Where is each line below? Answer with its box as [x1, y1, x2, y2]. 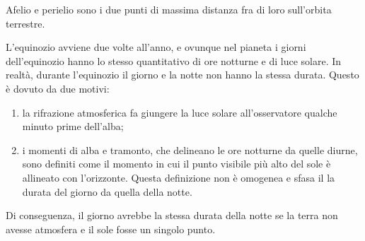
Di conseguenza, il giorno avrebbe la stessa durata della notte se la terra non [6, 208, 338, 223]
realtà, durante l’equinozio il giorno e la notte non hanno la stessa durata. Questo [6, 67, 359, 82]
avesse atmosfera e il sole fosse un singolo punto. [6, 221, 216, 236]
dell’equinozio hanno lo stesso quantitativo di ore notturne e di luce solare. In [6, 53, 342, 68]
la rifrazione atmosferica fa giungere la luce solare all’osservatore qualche [22, 105, 337, 119]
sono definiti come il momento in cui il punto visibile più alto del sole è [22, 156, 331, 171]
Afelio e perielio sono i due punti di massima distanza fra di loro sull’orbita [6, 2, 332, 16]
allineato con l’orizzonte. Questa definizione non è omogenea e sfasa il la [22, 170, 335, 184]
